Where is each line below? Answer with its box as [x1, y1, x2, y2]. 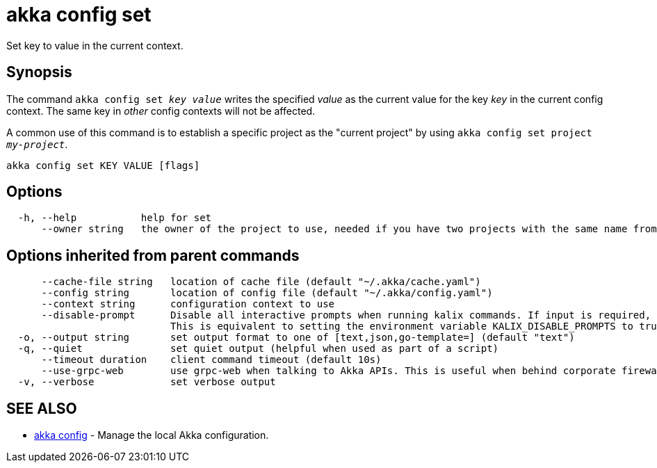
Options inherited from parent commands [6, 246, 300, 264]
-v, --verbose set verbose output [17, 376, 276, 388]
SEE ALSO [6, 399, 77, 417]
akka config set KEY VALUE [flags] [6, 159, 200, 171]
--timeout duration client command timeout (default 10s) [41, 354, 382, 366]
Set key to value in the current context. [6, 39, 184, 51]
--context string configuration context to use [41, 298, 335, 310]
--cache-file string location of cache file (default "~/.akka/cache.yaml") [41, 276, 481, 288]
